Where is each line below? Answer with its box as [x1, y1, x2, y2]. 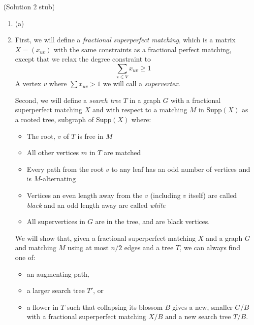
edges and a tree [124, 242, 174, 253]
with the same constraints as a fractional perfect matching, [54, 44, 232, 54]
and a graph [206, 232, 243, 243]
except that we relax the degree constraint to [15, 54, 151, 64]
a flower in [27, 301, 59, 312]
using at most [67, 242, 109, 253]
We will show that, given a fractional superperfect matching [15, 232, 196, 243]
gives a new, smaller [172, 301, 233, 312]
